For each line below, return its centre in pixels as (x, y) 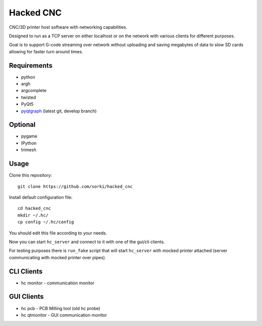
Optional (22, 125)
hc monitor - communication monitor (58, 283)
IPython (29, 143)
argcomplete (34, 91)
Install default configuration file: (41, 197)
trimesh (29, 150)
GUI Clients (26, 297)
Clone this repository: (31, 175)
